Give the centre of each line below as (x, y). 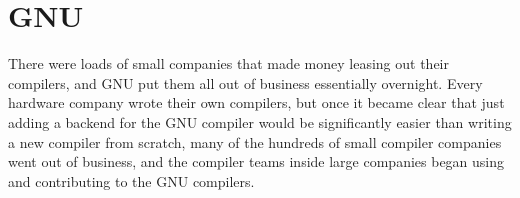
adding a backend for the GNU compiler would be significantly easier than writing (260, 121)
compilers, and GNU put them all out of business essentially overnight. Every (245, 82)
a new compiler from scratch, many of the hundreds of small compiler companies (255, 141)
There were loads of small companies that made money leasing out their (228, 63)
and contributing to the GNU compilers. (131, 180)
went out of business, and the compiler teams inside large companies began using (256, 161)
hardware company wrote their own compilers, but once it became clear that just (256, 102)
